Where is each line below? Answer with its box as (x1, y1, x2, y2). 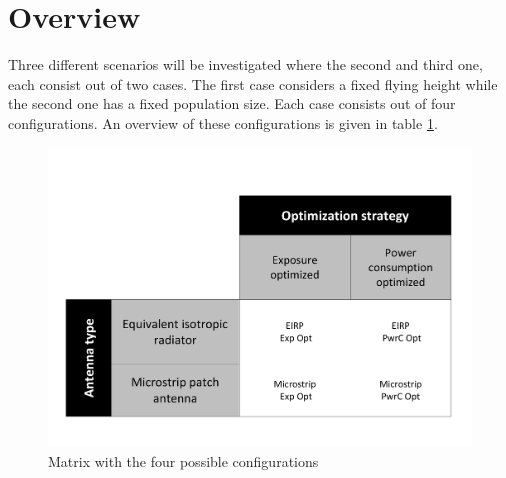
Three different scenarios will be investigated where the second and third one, (8, 54, 483, 75)
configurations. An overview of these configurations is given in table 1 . (8, 112, 438, 133)
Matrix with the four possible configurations (48, 450, 319, 471)
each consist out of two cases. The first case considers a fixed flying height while (8, 73, 498, 94)
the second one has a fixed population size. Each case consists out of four (8, 93, 456, 114)
